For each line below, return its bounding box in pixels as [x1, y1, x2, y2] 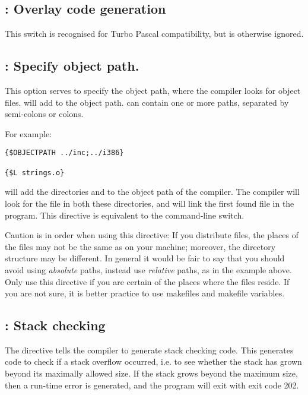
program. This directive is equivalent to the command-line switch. [5, 208, 245, 221]
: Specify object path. [5, 56, 139, 75]
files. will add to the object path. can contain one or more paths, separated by [5, 96, 289, 108]
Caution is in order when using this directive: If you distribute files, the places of [5, 229, 299, 241]
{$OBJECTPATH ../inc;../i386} [5, 148, 124, 157]
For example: [5, 127, 52, 140]
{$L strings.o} [5, 168, 65, 177]
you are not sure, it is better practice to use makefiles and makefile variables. [5, 287, 285, 299]
